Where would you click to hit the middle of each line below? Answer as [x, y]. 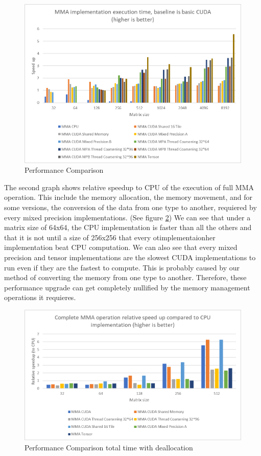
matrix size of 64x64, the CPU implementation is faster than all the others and [128, 227]
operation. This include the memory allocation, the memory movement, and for [128, 197]
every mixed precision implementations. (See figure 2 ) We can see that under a [127, 217]
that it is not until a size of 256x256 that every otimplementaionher [110, 237]
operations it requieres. [40, 297]
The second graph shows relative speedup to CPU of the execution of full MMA [129, 187]
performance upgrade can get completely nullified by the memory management [127, 287]
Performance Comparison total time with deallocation [109, 448]
